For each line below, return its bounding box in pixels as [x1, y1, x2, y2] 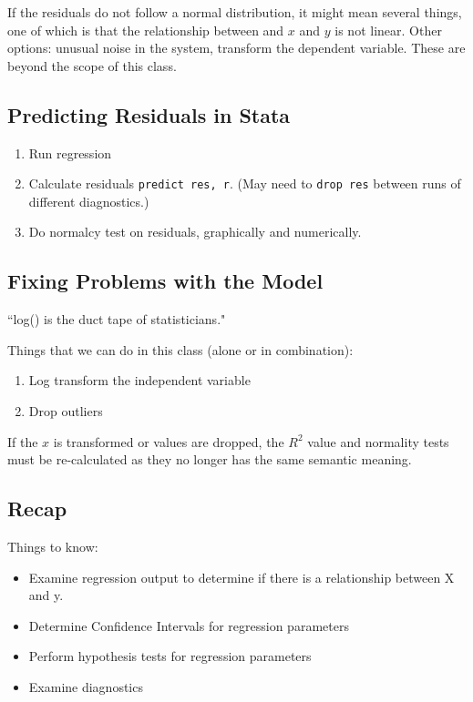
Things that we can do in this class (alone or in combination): [7, 340, 354, 359]
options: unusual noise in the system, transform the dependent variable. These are [7, 38, 466, 57]
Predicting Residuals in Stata [7, 100, 291, 128]
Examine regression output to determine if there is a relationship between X [28, 567, 455, 586]
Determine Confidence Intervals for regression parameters [28, 616, 349, 635]
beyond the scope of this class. [7, 56, 177, 75]
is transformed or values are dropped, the [53, 432, 284, 451]
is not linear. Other [334, 20, 442, 39]
